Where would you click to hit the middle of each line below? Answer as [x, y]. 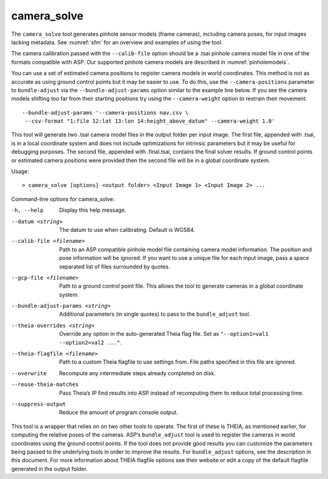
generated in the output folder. [50, 469]
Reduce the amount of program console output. [119, 412]
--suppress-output [39, 404]
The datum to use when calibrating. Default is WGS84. [127, 229]
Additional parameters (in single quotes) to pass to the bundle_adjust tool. [155, 314]
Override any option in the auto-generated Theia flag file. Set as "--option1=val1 [164, 334]
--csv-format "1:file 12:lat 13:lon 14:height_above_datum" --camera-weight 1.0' [150, 121]
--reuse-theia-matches [45, 385]
